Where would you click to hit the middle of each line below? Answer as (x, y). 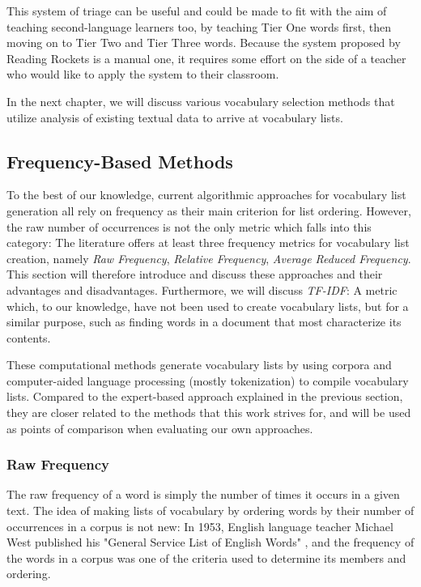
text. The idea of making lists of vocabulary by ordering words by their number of (210, 510)
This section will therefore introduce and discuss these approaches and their (195, 274)
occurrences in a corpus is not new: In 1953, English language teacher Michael (200, 526)
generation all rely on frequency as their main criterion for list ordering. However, (209, 210)
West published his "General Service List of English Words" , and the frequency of (210, 542)
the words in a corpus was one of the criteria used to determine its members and (206, 557)
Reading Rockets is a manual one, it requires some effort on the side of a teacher (206, 58)
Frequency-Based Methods (120, 161)
